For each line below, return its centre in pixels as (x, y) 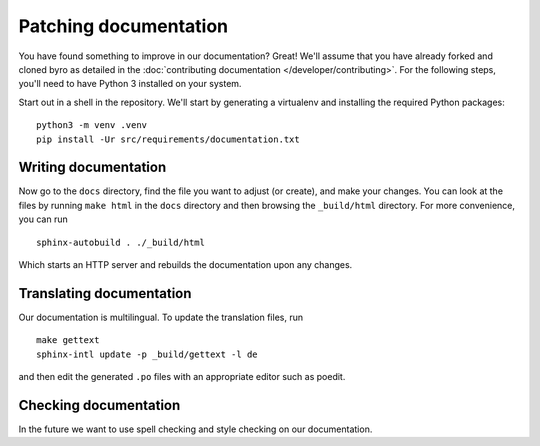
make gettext (68, 340)
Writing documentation (92, 167)
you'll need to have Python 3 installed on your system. (130, 84)
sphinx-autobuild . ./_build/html (120, 242)
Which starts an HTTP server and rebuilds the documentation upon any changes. (185, 264)
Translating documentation (105, 293)
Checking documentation (99, 405)
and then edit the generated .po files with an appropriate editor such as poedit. (182, 377)
